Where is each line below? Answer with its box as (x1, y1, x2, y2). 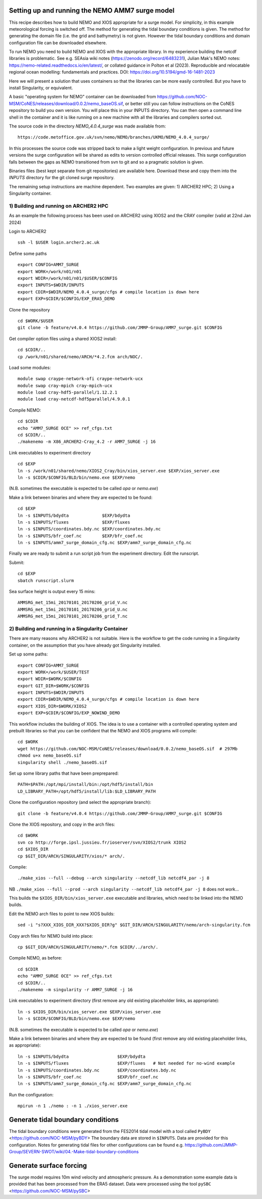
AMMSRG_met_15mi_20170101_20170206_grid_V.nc (17, 600, 128, 605)
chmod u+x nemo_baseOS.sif (17, 753, 82, 759)
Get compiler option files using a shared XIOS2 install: (9, 336, 117, 342)
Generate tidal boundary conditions (9, 1115, 119, 1124)
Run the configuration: (9, 1091, 54, 1097)
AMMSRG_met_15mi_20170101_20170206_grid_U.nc (17, 606, 128, 612)
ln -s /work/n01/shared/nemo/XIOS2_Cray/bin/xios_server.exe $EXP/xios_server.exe (17, 468, 220, 473)
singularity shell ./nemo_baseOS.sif (17, 760, 108, 765)
